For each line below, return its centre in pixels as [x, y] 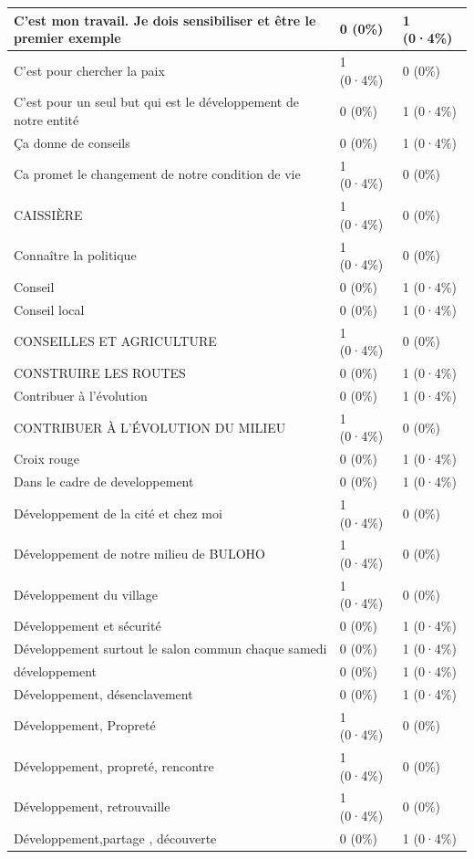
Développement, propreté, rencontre [114, 765]
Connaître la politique [75, 255]
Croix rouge [47, 459]
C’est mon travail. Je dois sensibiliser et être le [165, 20]
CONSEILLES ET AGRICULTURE [115, 341]
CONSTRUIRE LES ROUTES [100, 373]
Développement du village [86, 594]
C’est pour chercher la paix [89, 70]
